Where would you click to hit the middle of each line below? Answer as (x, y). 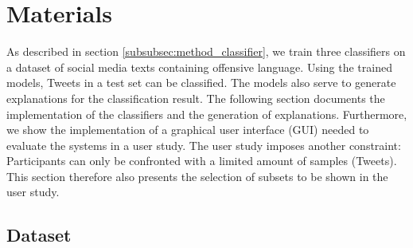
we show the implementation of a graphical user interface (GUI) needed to (188, 130)
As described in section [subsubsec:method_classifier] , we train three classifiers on (206, 51)
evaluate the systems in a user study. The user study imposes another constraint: (204, 145)
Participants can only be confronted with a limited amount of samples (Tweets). (202, 161)
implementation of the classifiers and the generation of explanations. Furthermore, (207, 114)
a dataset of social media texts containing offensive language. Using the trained (199, 67)
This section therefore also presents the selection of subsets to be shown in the (197, 176)
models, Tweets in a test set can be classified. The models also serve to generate (201, 83)
